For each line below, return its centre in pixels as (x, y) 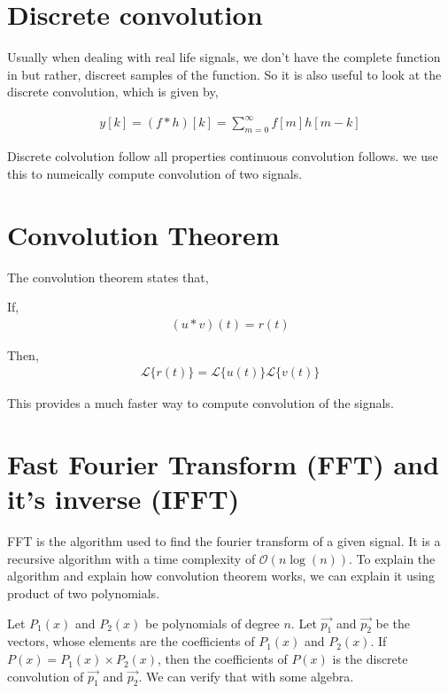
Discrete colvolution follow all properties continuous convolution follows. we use (223, 156)
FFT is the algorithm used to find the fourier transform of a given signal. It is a (224, 541)
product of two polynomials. (84, 593)
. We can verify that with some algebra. (246, 676)
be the (393, 623)
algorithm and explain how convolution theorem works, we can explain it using (221, 576)
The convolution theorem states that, (108, 277)
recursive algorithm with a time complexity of (131, 558)
